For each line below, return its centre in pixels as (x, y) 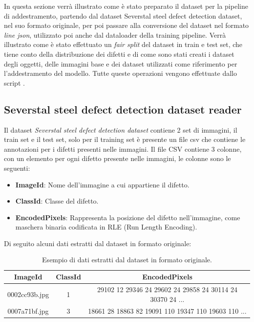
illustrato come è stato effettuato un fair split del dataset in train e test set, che (123, 44)
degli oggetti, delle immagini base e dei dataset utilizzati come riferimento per (121, 63)
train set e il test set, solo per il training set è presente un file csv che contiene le (125, 139)
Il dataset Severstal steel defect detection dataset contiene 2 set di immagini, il (121, 129)
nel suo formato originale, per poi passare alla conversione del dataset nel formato (127, 25)
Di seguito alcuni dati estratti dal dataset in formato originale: (98, 243)
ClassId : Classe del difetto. (57, 201)
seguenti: (17, 168)
